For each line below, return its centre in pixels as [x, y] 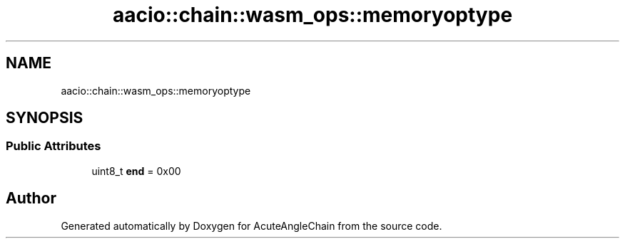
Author [31, 198]
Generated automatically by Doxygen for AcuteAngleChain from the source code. [251, 226]
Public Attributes [54, 146]
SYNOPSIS [45, 118]
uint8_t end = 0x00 [136, 171]
